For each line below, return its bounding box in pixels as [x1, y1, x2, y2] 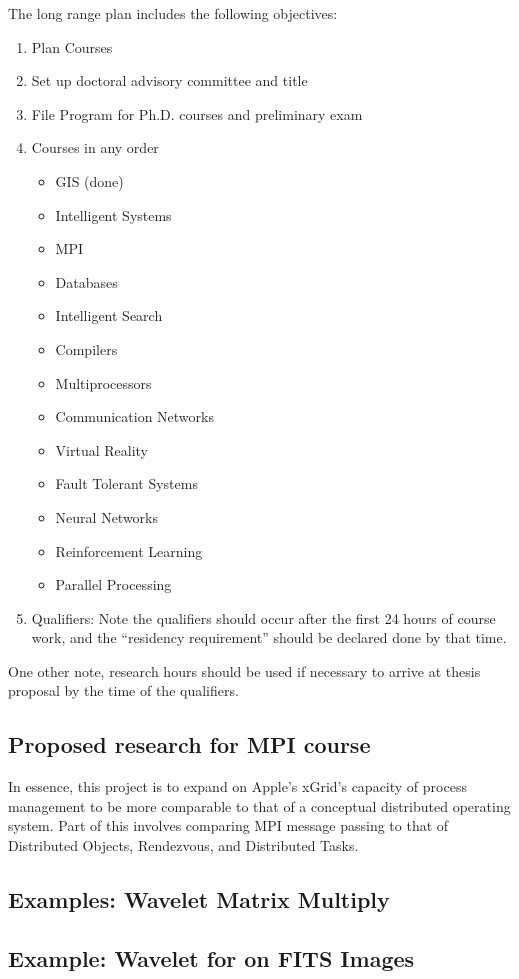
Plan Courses [31, 36, 113, 57]
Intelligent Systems [55, 204, 172, 225]
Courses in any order [31, 137, 159, 158]
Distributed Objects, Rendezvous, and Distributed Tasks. [8, 835, 359, 856]
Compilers [55, 338, 118, 359]
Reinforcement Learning [55, 540, 203, 561]
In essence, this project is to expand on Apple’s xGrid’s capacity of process [8, 776, 467, 797]
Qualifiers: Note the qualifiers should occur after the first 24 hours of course [31, 607, 496, 628]
